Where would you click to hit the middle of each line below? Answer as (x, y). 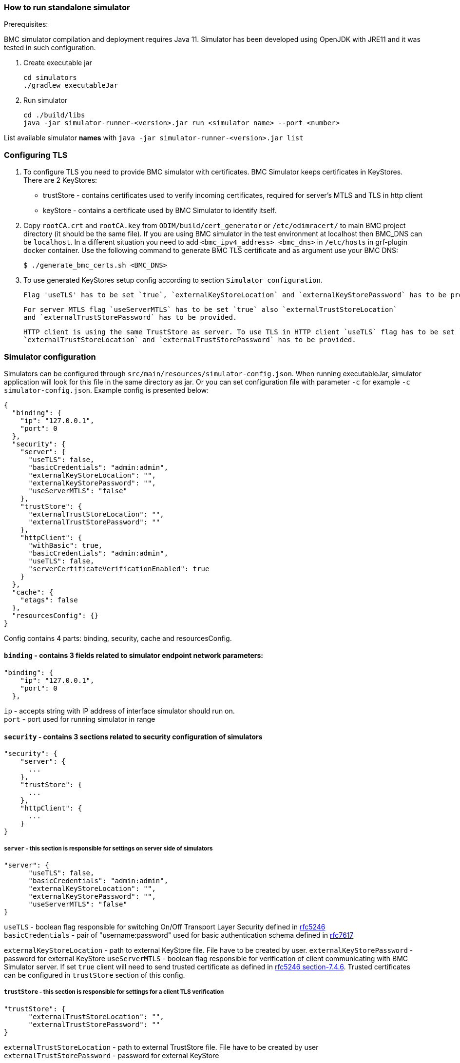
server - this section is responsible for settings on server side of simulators (108, 848)
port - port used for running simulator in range (80, 719)
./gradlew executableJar (71, 86)
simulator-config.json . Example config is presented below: (106, 390)
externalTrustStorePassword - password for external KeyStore (112, 1055)
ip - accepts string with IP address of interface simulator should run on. (119, 711)
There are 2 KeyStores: (60, 180)
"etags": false (49, 600)
